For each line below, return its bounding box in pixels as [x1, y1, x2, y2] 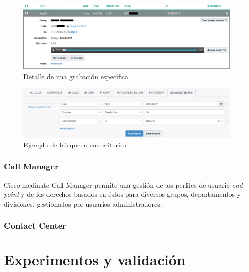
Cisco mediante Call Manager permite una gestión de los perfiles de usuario [4, 179, 230, 189]
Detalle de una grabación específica [23, 71, 128, 81]
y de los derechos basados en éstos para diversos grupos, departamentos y [21, 189, 241, 199]
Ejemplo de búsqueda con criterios [23, 139, 126, 149]
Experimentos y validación [4, 250, 186, 270]
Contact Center [4, 219, 66, 231]
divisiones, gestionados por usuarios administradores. [4, 198, 162, 209]
